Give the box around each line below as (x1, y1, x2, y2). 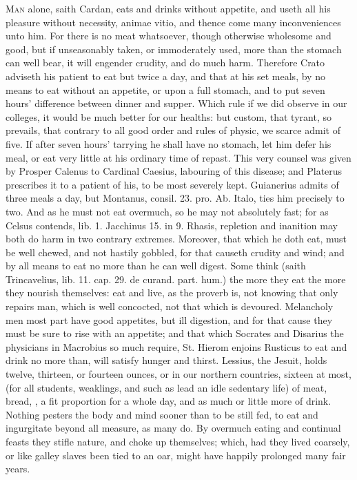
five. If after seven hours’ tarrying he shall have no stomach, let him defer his (6, 136, 331, 151)
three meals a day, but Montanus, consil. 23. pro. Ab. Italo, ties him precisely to (6, 191, 345, 205)
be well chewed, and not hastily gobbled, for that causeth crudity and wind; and (6, 244, 345, 259)
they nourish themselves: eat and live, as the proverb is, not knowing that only (6, 285, 338, 300)
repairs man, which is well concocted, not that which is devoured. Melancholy (6, 299, 334, 314)
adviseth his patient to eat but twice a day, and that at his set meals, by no (6, 68, 325, 83)
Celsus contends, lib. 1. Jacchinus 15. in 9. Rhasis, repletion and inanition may (6, 218, 338, 232)
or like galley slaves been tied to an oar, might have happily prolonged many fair (6, 448, 346, 462)
